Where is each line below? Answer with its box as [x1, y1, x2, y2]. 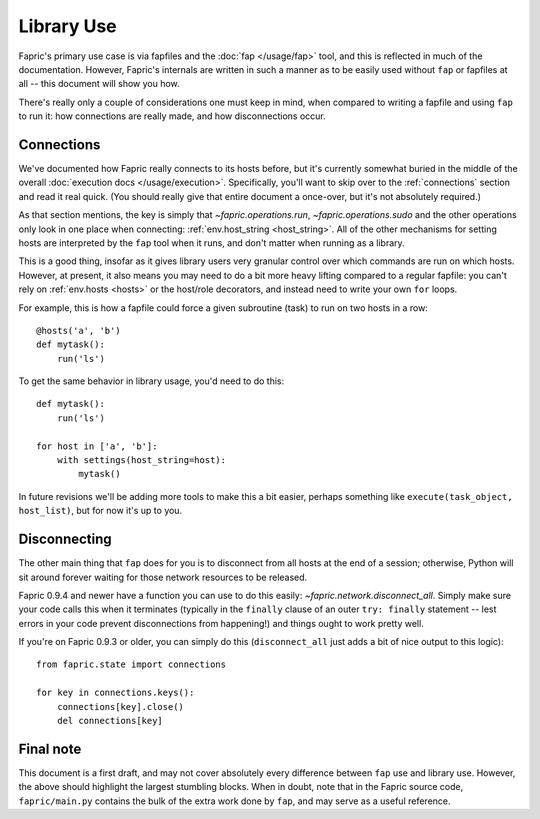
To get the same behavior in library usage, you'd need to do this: [18, 375, 285, 387]
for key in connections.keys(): [36, 687, 195, 699]
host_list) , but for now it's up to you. [18, 505, 183, 517]
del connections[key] [56, 715, 164, 727]
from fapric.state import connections [36, 659, 227, 670]
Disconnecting [18, 531, 112, 548]
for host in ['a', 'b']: [36, 440, 158, 452]
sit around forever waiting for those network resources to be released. [18, 571, 308, 583]
